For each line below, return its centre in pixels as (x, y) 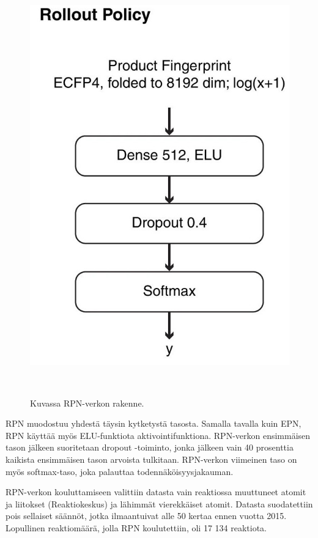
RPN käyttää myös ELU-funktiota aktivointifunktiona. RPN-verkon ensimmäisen (158, 435)
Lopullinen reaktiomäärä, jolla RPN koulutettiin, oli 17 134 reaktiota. (136, 527)
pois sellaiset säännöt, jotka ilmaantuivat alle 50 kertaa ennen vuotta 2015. (146, 516)
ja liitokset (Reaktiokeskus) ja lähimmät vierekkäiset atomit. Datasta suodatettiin (159, 503)
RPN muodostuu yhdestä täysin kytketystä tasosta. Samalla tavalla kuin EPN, (153, 423)
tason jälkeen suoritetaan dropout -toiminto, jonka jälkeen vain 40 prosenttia (150, 447)
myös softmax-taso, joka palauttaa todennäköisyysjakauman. (120, 471)
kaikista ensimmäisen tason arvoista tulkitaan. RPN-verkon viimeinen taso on (151, 459)
